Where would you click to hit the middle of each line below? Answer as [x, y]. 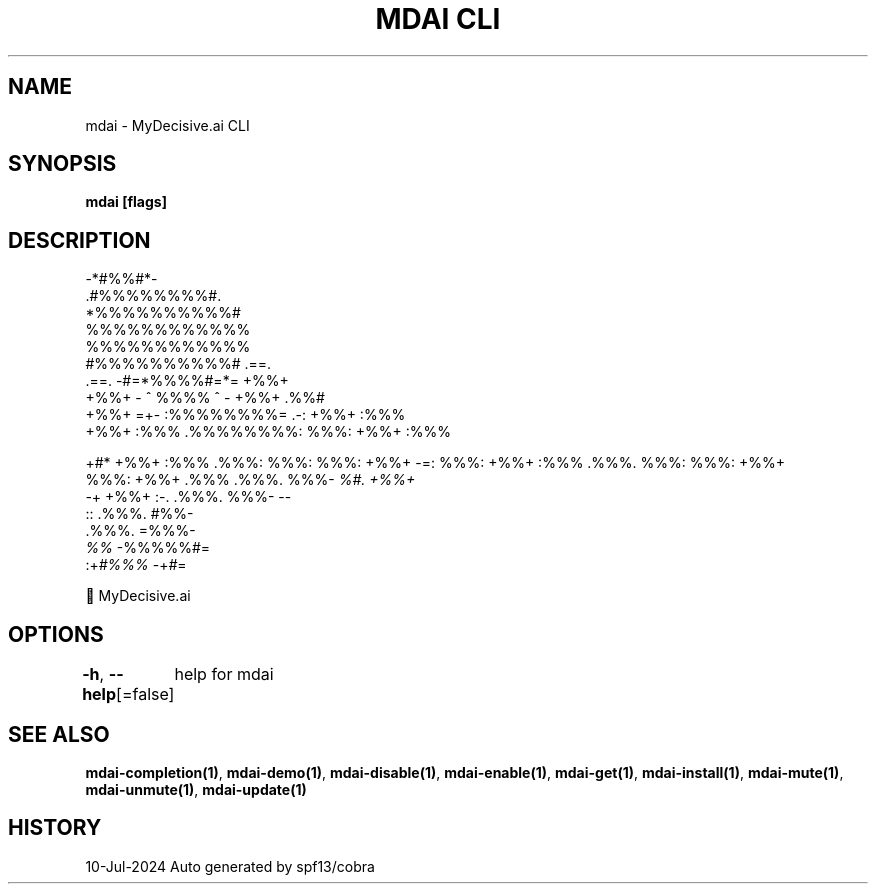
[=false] [145, 694]
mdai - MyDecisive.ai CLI [167, 125]
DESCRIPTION [79, 240]
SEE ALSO [59, 734]
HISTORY [55, 828]
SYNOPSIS [62, 164]
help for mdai [224, 674]
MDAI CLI [438, 19]
